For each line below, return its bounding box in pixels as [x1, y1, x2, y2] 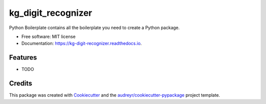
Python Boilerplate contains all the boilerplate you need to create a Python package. [9, 25, 180, 31]
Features [9, 53, 37, 62]
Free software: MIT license [21, 34, 76, 39]
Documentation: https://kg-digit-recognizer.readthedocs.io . [21, 40, 142, 46]
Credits [9, 79, 33, 88]
